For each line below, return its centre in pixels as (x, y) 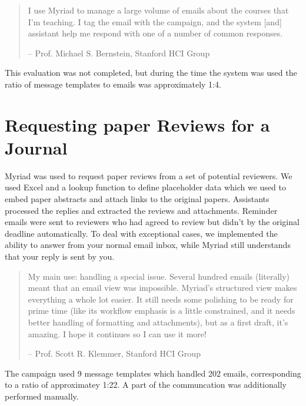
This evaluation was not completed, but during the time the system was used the (151, 73)
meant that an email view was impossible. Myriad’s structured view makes (162, 288)
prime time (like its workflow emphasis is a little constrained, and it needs (162, 311)
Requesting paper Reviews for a (137, 124)
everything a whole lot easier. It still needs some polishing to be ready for (161, 299)
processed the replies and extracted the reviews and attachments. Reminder (141, 210)
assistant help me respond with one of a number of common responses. (155, 33)
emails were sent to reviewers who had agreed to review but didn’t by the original (152, 222)
